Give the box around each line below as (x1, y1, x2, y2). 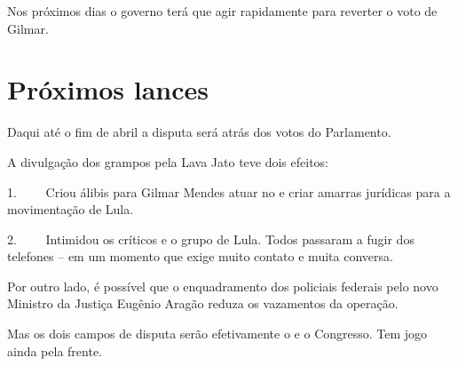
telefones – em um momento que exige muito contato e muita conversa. (7, 247, 393, 266)
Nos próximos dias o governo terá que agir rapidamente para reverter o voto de (7, 2, 438, 20)
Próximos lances (7, 71, 209, 107)
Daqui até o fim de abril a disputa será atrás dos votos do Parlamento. (7, 123, 391, 141)
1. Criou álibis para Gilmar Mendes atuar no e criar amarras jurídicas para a (7, 182, 451, 201)
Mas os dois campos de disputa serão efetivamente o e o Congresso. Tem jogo (7, 324, 428, 343)
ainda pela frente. (7, 341, 103, 360)
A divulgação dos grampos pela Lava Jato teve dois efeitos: (7, 152, 328, 171)
